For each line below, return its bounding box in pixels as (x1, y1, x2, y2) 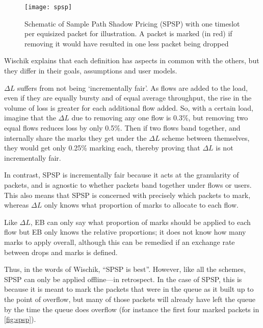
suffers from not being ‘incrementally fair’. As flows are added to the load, (17, 82, 248, 93)
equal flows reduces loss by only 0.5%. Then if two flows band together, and (4, 122, 241, 133)
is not (216, 142, 233, 153)
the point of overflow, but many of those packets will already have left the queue (4, 293, 255, 304)
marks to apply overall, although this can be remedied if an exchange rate (4, 236, 235, 247)
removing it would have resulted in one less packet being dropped (24, 38, 229, 48)
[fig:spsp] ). (4, 314, 36, 324)
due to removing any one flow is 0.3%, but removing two (71, 112, 248, 123)
